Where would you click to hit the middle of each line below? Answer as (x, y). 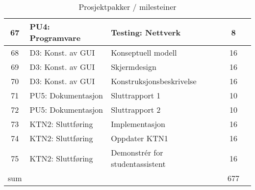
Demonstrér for (137, 152)
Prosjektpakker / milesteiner (127, 7)
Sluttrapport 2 (136, 110)
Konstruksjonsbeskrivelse (154, 81)
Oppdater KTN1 (140, 138)
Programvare (55, 38)
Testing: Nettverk (146, 32)
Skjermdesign (134, 67)
